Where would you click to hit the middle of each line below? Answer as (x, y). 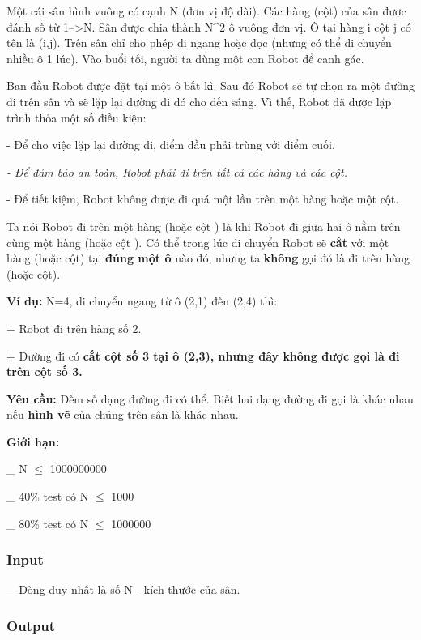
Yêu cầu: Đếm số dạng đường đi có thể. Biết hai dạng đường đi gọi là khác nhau (210, 398)
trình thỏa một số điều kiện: (77, 117)
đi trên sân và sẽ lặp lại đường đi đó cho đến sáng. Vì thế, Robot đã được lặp (199, 101)
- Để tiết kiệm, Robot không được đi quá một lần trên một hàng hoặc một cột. (203, 199)
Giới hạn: (33, 441)
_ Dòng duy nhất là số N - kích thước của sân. (123, 589)
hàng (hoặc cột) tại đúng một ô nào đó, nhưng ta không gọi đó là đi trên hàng (208, 258)
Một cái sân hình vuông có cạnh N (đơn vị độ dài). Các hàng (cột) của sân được (206, 11)
